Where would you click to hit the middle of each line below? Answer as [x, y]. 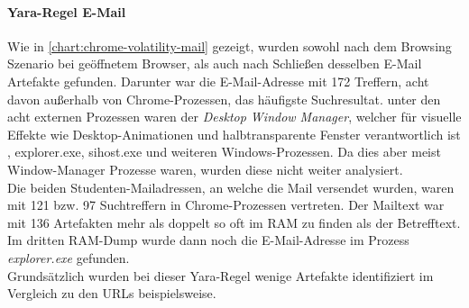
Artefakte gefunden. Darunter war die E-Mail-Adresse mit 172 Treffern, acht [218, 81]
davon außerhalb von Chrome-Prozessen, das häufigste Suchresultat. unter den [224, 99]
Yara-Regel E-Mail [67, 11]
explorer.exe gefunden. [69, 257]
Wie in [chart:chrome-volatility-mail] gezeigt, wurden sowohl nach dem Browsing [230, 45]
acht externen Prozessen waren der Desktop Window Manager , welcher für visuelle [234, 117]
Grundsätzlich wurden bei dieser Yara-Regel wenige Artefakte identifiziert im [221, 275]
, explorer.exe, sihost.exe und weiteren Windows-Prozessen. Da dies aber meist [224, 152]
